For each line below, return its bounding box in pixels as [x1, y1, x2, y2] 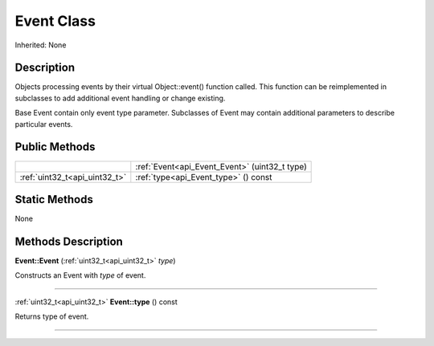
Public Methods [14, 140, 96, 154]
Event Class [14, 12, 96, 30]
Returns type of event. [14, 311, 89, 321]
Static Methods [14, 193, 94, 206]
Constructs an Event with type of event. [14, 271, 146, 280]
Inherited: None [14, 40, 67, 50]
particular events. [14, 119, 73, 128]
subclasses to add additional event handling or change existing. [14, 93, 226, 103]
